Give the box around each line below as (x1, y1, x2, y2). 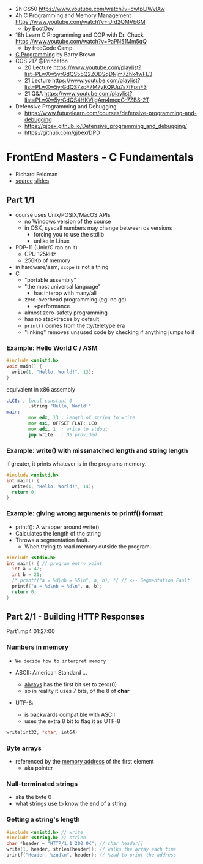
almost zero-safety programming (24, 309, 108, 316)
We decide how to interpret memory (15, 658, 106, 664)
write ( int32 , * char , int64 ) (6, 729, 78, 735)
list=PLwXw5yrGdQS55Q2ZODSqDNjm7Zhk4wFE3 (24, 70, 153, 77)
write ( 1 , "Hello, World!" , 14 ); (12, 483, 95, 490)
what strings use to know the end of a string (15, 800, 127, 808)
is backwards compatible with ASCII (24, 711, 116, 718)
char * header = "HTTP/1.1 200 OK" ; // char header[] (6, 841, 144, 847)
